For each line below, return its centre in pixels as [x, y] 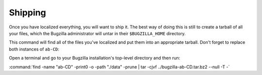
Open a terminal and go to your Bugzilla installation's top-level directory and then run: [95, 58]
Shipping [27, 12]
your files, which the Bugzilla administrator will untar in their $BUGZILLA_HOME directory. [97, 33]
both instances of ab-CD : [34, 49]
